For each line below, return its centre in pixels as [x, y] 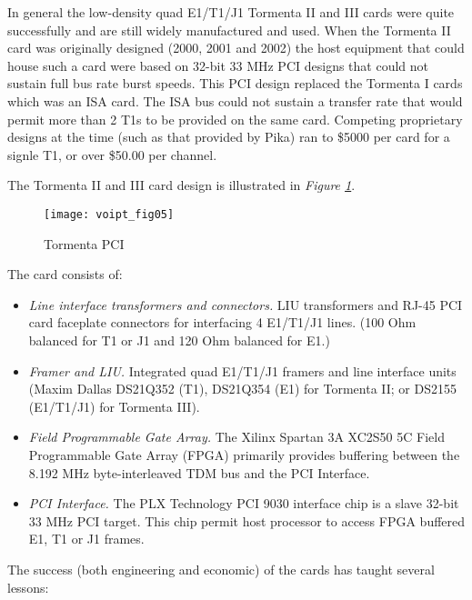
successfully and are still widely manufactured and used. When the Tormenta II [229, 30]
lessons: [28, 587]
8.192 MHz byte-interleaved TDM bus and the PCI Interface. [199, 472]
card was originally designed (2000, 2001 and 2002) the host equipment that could [236, 48]
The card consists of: [65, 274]
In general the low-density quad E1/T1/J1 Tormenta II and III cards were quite [231, 12]
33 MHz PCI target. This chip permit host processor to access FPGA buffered [247, 520]
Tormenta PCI [84, 243]
